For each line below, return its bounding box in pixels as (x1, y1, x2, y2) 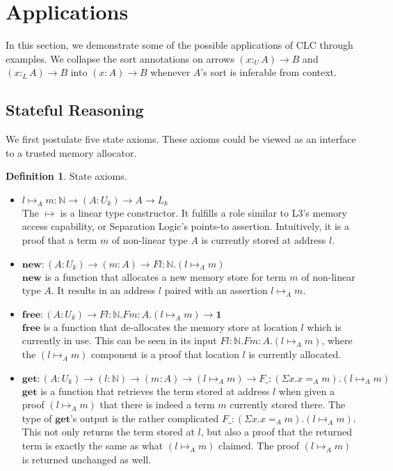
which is (307, 319, 342, 334)
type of (22, 410, 52, 425)
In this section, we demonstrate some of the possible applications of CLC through (6, 38, 353, 52)
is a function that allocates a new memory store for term (45, 269, 287, 284)
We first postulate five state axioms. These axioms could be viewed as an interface (6, 132, 356, 146)
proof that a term (22, 233, 97, 247)
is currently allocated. (248, 347, 342, 362)
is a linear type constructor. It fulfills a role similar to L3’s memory (60, 205, 347, 219)
